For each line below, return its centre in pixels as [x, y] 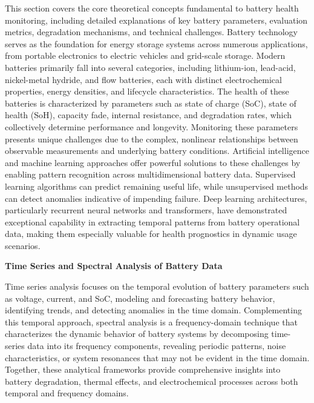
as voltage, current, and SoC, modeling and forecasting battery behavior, [140, 298]
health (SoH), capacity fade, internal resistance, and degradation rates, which [149, 115]
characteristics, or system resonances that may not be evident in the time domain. [157, 357]
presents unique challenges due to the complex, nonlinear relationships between [152, 138]
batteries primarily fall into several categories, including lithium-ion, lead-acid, [150, 67]
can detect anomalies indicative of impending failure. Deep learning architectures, [156, 198]
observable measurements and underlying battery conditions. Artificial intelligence [157, 151]
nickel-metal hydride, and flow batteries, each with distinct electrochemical [143, 79]
